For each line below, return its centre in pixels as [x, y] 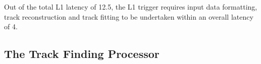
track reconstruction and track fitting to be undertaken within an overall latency [129, 16]
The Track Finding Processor [82, 54]
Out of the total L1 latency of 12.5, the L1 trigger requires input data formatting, [131, 7]
